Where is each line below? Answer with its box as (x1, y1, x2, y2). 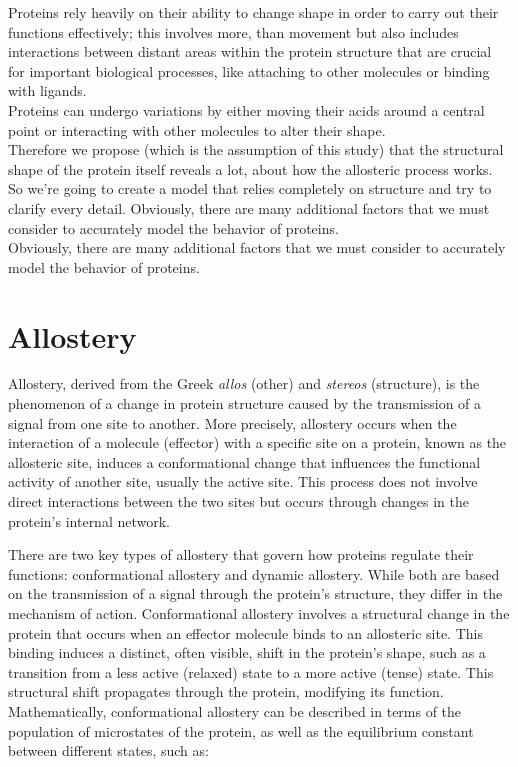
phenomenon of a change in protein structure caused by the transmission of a (8, 393, 482, 414)
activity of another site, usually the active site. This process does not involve (8, 471, 478, 492)
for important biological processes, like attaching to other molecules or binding (8, 60, 490, 81)
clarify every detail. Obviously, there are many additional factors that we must (8, 197, 490, 218)
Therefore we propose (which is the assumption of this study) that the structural (8, 139, 504, 160)
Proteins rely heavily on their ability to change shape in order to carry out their (8, 2, 499, 22)
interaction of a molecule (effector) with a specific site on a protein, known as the (8, 432, 507, 453)
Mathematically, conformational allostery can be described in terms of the (8, 700, 462, 721)
